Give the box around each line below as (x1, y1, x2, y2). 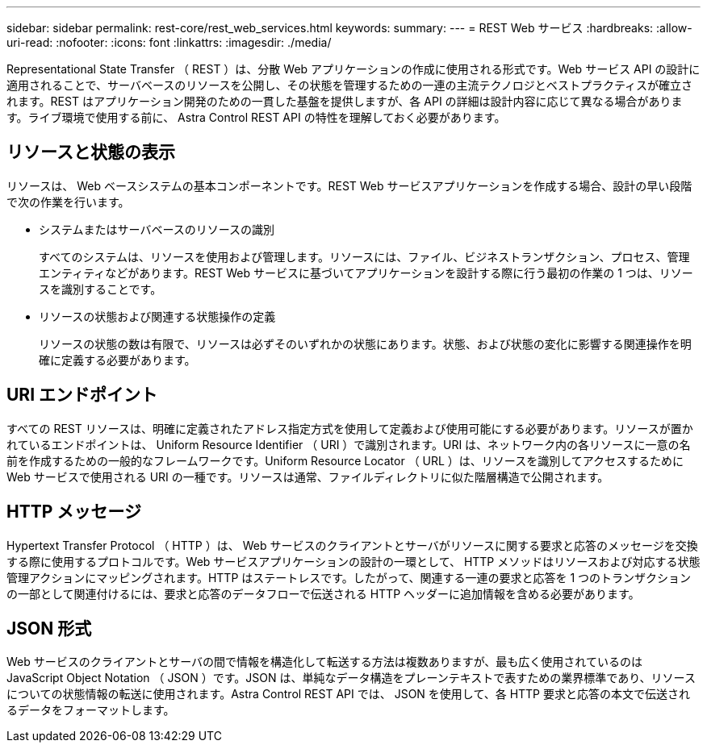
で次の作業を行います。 (6, 194, 130, 209)
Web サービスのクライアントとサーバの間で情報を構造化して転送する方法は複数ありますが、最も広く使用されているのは (6, 655, 642, 669)
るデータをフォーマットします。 (6, 703, 175, 718)
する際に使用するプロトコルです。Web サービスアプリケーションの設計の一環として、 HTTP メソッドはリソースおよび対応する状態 (6, 554, 701, 568)
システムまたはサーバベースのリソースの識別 (39, 222, 275, 236)
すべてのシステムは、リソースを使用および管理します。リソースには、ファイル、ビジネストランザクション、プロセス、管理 (39, 249, 690, 264)
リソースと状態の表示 (6, 142, 175, 163)
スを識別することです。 (39, 281, 162, 296)
